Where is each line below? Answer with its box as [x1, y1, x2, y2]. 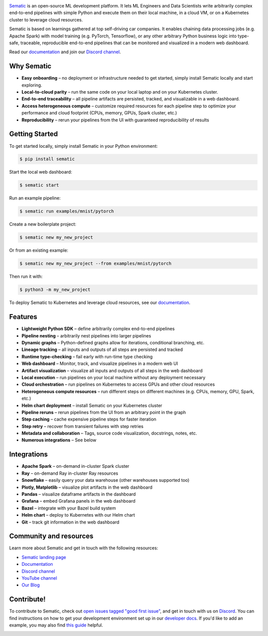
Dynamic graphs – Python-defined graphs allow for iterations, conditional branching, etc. [21, 340, 204, 345]
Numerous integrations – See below [21, 437, 97, 443]
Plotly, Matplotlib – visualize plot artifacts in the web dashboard [21, 484, 153, 490]
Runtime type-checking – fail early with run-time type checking [21, 353, 153, 359]
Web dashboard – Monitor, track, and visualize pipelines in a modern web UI [21, 361, 178, 367]
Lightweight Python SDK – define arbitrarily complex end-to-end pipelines [21, 326, 175, 332]
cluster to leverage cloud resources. [9, 16, 83, 22]
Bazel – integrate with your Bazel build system [21, 505, 116, 511]
